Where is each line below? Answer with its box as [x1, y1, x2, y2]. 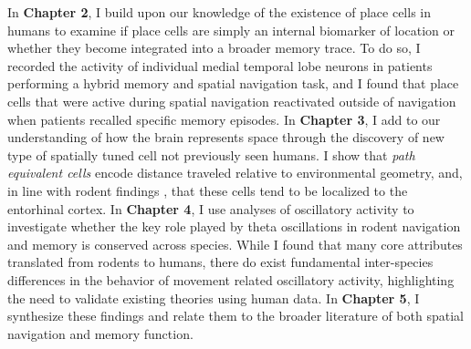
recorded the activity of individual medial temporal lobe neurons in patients [7, 56, 433, 75]
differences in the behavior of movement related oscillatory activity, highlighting [7, 270, 455, 289]
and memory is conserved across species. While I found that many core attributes [7, 234, 463, 253]
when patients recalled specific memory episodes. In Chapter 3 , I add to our [7, 109, 441, 128]
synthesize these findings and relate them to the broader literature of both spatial [7, 306, 464, 325]
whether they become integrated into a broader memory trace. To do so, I [7, 38, 421, 57]
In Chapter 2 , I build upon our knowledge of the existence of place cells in [7, 3, 432, 21]
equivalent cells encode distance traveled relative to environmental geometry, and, [7, 163, 463, 182]
